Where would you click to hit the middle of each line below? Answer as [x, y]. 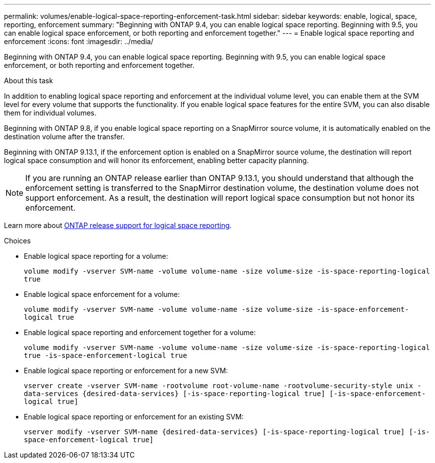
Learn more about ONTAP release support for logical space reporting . [118, 225]
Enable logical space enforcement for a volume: [102, 294]
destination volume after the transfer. [64, 137]
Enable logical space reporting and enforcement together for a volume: [140, 332]
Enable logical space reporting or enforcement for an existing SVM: [134, 417]
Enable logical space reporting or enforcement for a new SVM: [126, 371]
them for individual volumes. [50, 113]
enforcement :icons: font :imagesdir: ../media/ [79, 41]
